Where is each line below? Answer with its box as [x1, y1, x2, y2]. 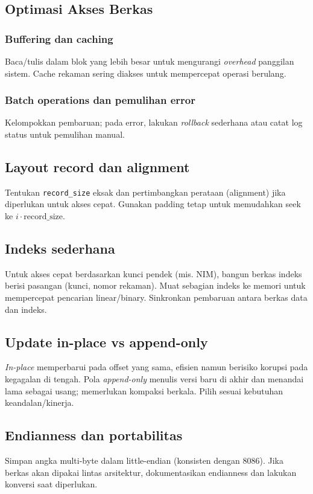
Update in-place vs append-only [5, 332, 208, 351]
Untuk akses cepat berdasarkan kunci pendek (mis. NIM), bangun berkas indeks [5, 267, 302, 280]
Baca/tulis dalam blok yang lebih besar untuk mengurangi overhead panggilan [5, 55, 294, 67]
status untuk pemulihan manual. [5, 128, 125, 140]
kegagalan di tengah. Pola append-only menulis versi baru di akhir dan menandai [5, 373, 304, 385]
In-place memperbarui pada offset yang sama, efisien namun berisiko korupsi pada [5, 361, 308, 373]
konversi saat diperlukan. [5, 478, 98, 490]
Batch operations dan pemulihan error [5, 92, 195, 107]
